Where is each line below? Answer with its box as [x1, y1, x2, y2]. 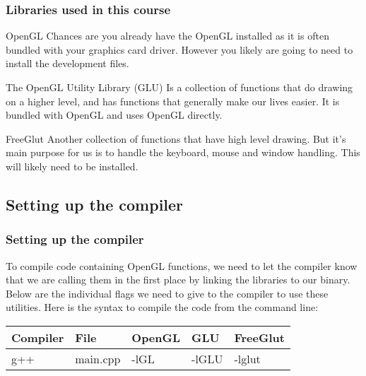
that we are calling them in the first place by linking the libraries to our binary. [6, 272, 350, 287]
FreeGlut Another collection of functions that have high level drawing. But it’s [6, 131, 346, 146]
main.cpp [75, 350, 121, 367]
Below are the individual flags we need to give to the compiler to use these [6, 286, 329, 300]
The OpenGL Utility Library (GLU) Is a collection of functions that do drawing [6, 80, 353, 94]
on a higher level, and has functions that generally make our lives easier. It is [6, 93, 340, 108]
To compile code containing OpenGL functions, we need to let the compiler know [6, 258, 358, 273]
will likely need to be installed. [6, 158, 138, 173]
